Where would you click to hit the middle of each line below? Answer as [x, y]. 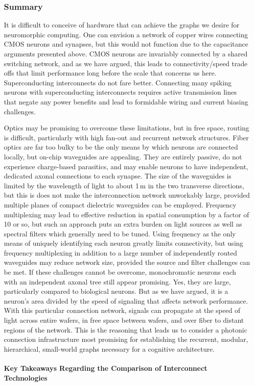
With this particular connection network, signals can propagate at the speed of [122, 310]
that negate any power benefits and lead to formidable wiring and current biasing [126, 101]
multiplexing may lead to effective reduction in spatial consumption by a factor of [127, 214]
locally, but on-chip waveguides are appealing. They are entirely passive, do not [123, 156]
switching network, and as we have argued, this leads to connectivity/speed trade [126, 63]
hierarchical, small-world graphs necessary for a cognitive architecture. [109, 348]
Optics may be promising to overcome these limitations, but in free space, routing [127, 128]
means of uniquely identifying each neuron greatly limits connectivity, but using [124, 243]
